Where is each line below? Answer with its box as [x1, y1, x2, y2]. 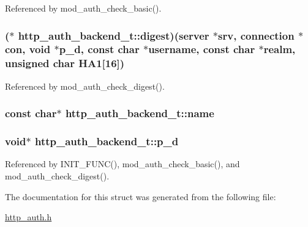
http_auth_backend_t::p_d [34, 134, 179, 149]
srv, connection [218, 27, 295, 43]
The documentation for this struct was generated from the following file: [5, 190, 276, 203]
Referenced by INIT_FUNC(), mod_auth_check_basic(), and [5, 157, 240, 170]
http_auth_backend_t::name [65, 106, 214, 121]
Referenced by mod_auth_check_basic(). [5, 2, 162, 14]
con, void [5, 41, 51, 57]
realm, [263, 41, 296, 57]
